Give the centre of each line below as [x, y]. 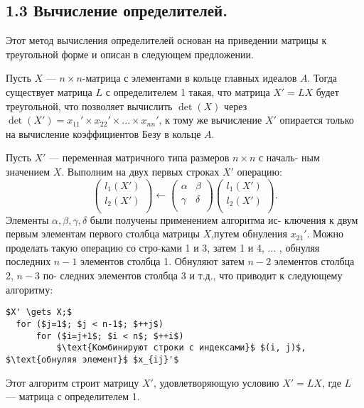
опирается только [317, 120]
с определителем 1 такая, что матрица [188, 91]
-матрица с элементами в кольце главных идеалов [189, 78]
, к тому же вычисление [210, 120]
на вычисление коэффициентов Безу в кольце [103, 133]
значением [28, 171]
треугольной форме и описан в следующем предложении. [130, 54]
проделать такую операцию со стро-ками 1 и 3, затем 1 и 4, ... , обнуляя [163, 247]
